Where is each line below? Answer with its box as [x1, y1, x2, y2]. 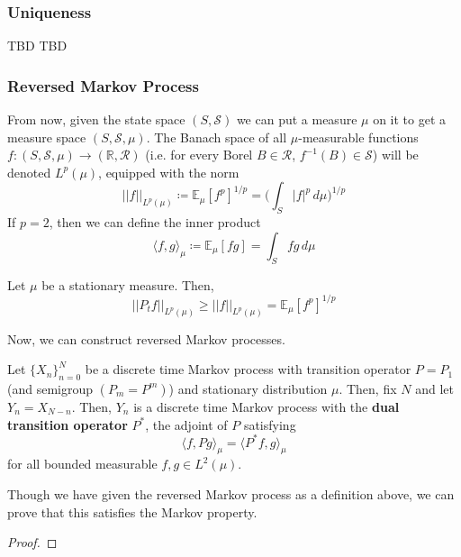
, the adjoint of [145, 415, 228, 434]
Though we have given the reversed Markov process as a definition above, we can [7, 485, 455, 504]
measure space [7, 127, 86, 146]
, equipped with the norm [98, 162, 240, 181]
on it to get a [373, 110, 447, 129]
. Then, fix [339, 379, 397, 397]
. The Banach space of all [146, 127, 287, 146]
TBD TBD [7, 36, 68, 55]
